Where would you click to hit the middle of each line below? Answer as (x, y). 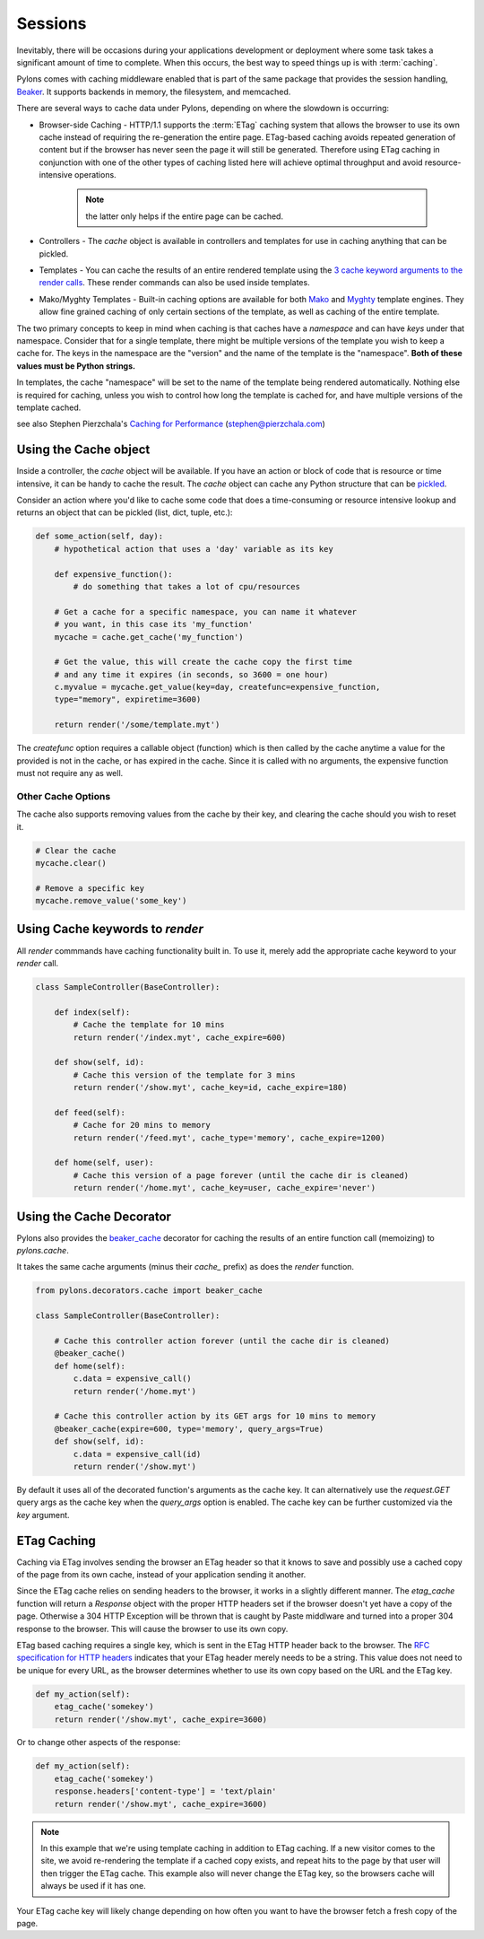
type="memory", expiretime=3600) (128, 699)
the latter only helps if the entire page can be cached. (185, 216)
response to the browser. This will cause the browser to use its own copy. (152, 1629)
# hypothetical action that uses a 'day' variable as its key (194, 549)
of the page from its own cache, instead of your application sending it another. (161, 1574)
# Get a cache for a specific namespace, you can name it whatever (206, 611)
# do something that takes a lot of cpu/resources (186, 586)
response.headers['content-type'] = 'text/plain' (165, 1791)
